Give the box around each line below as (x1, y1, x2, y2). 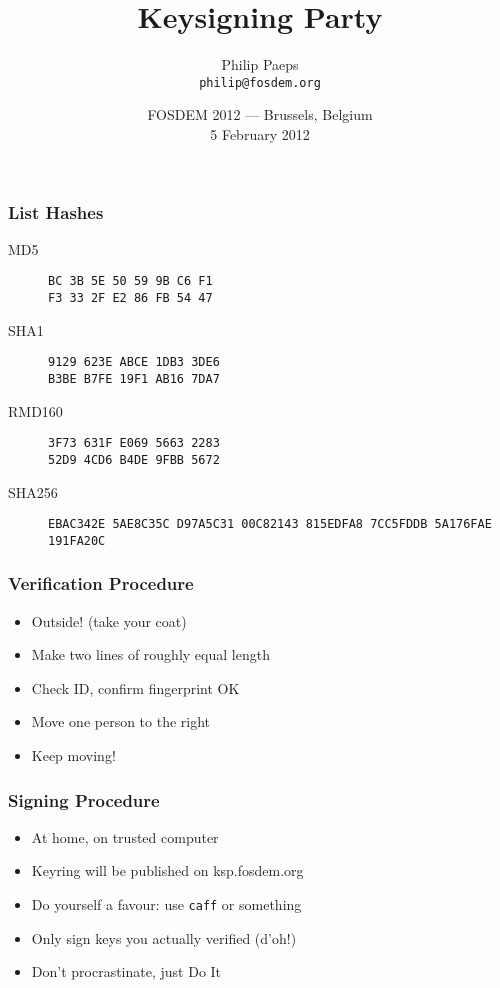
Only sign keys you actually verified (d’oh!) (31, 927, 297, 948)
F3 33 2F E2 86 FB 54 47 (48, 291, 213, 306)
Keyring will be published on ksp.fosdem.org (31, 860, 304, 881)
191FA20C (48, 533, 106, 548)
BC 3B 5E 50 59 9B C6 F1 (48, 274, 213, 289)
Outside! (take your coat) (31, 610, 187, 631)
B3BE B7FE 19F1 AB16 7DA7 (48, 372, 220, 387)
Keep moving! (31, 745, 116, 766)
